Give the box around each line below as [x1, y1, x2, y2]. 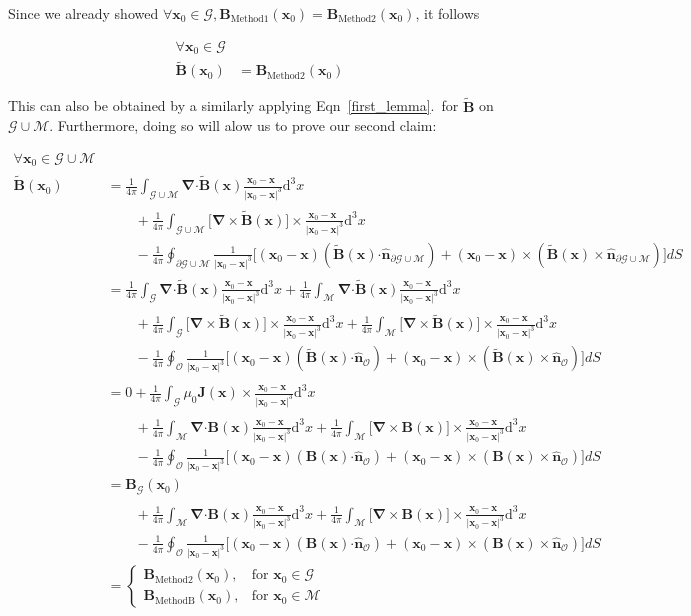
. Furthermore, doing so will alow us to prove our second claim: [49, 115, 437, 136]
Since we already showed [8, 3, 159, 23]
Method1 [230, 14, 269, 25]
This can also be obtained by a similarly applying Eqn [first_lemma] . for [8, 95, 459, 116]
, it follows [415, 3, 480, 23]
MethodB [154, 595, 195, 606]
